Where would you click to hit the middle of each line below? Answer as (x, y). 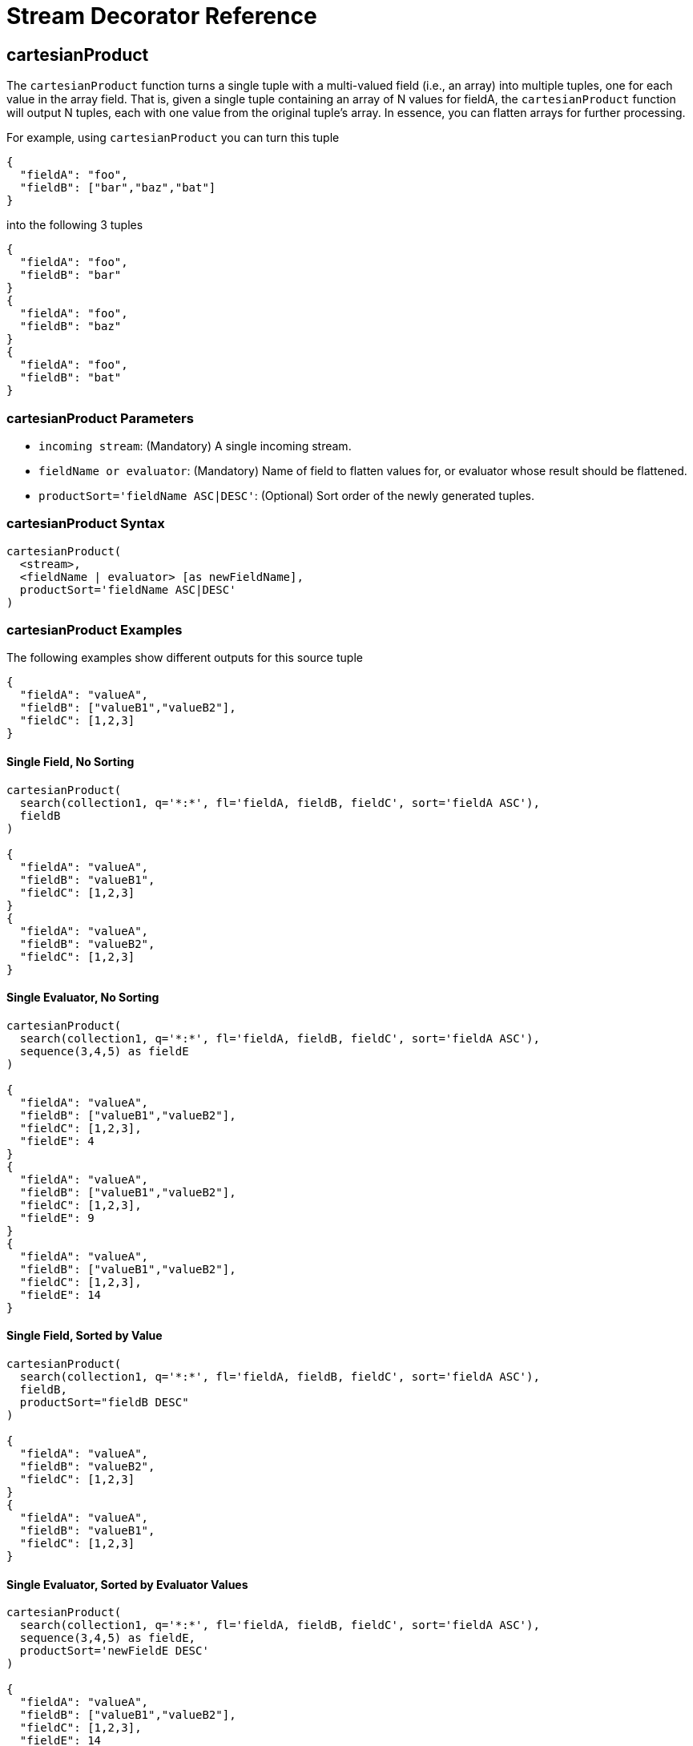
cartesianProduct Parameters (100, 418)
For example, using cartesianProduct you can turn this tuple (173, 138)
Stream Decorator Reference (162, 16)
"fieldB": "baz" (71, 327)
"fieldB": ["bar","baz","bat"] (118, 188)
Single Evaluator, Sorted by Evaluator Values (127, 1584)
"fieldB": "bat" (71, 378)
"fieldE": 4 (57, 1141)
